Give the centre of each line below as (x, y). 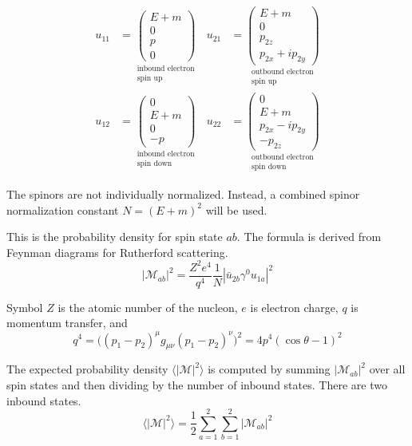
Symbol (25, 307)
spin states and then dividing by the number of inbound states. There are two (197, 384)
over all (387, 369)
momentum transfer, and (67, 323)
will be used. (236, 209)
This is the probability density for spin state (115, 237)
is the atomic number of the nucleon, (148, 307)
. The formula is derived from (309, 237)
